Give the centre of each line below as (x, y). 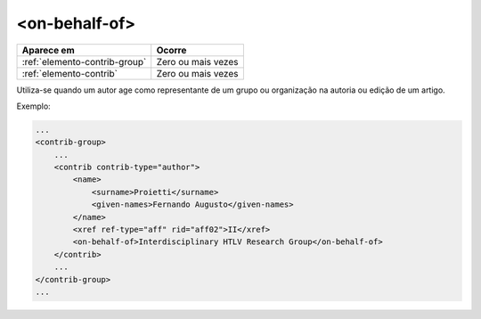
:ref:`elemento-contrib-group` (84, 61)
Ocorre (171, 50)
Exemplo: (33, 106)
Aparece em (48, 50)
